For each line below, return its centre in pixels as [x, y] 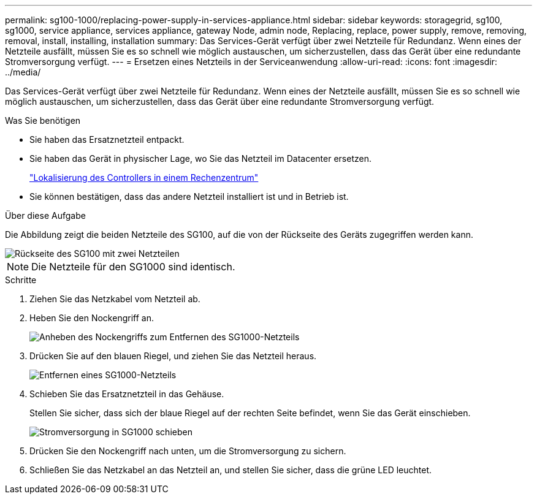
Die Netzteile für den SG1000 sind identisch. [133, 267]
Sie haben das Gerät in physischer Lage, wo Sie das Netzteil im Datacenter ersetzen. [200, 158]
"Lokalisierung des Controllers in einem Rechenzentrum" [144, 177]
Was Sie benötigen [43, 120]
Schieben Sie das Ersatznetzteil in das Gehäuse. [127, 394]
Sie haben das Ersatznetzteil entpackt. [107, 139]
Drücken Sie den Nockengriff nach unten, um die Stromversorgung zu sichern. [188, 451]
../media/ [23, 72]
